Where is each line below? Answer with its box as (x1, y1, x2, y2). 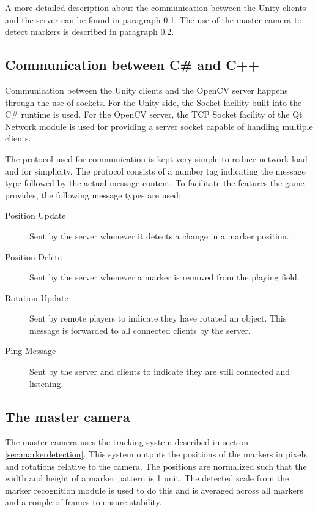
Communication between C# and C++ (5, 55, 260, 74)
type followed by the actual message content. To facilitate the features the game (5, 176, 305, 189)
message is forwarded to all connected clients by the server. (29, 323, 251, 336)
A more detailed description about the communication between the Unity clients (5, 1, 306, 13)
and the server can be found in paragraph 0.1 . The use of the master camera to (5, 13, 302, 26)
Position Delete (5, 250, 62, 263)
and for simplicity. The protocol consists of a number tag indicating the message (5, 164, 306, 177)
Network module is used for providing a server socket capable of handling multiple (5, 119, 313, 132)
